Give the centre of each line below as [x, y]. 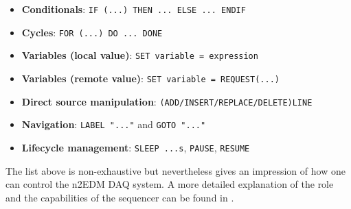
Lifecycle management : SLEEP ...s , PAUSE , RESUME [136, 147]
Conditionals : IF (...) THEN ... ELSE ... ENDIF [134, 9]
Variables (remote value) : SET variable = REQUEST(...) [150, 78]
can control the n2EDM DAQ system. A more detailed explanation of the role [170, 184]
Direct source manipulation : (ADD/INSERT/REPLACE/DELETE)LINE [167, 101]
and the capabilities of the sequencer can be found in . [120, 197]
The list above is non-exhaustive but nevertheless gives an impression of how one [175, 170]
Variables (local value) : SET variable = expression [140, 55]
